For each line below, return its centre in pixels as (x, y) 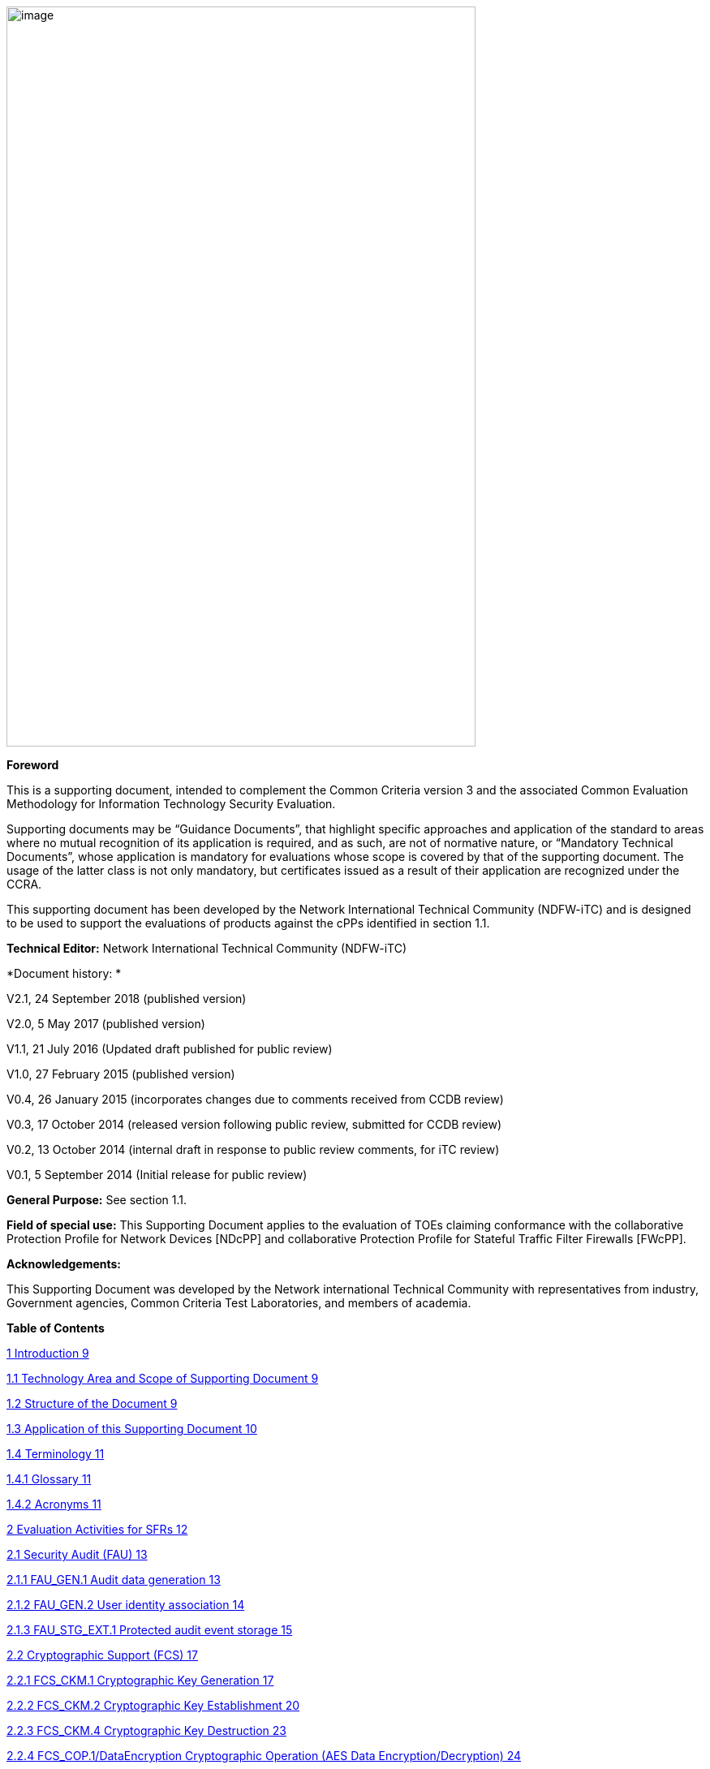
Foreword (33, 765)
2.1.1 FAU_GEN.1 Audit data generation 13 (114, 1580)
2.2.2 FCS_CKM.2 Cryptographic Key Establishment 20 (153, 1705)
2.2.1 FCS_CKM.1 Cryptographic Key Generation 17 (140, 1680)
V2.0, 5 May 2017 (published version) (106, 1024)
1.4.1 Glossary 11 (49, 1479)
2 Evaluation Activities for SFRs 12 (97, 1529)
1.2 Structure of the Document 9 (92, 1403)
